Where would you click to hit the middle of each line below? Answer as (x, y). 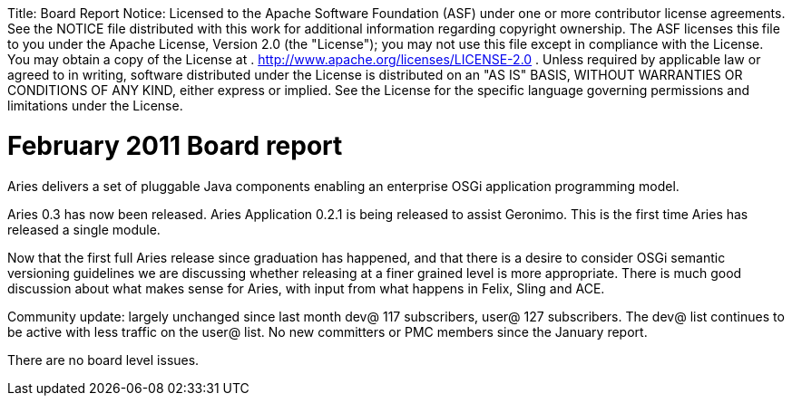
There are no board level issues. (103, 360)
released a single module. (84, 229)
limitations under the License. (95, 106)
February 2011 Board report (175, 145)
